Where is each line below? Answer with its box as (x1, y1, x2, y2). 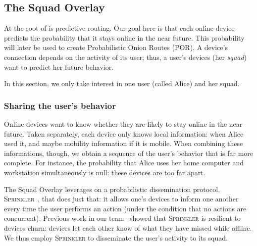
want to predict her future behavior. (4, 61, 114, 72)
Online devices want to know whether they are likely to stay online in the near (4, 118, 243, 129)
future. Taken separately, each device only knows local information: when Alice (4, 128, 244, 139)
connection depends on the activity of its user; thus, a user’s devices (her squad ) (4, 51, 247, 62)
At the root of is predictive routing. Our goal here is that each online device (4, 23, 235, 33)
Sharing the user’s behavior (4, 99, 116, 111)
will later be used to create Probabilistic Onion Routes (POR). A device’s (4, 42, 228, 52)
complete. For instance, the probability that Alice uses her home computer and (4, 157, 244, 168)
